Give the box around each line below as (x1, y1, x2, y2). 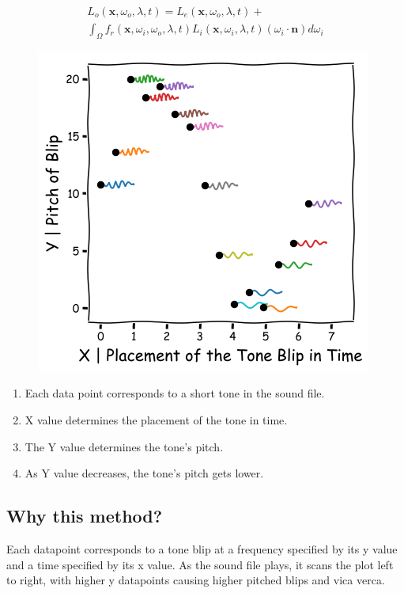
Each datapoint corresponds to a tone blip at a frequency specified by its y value (6, 541, 398, 557)
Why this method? (6, 504, 163, 528)
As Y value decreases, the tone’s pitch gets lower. (25, 465, 264, 481)
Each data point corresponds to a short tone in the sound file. (25, 385, 325, 401)
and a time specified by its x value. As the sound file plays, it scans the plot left (6, 556, 394, 572)
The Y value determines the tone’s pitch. (25, 438, 224, 454)
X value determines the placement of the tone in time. (25, 412, 288, 428)
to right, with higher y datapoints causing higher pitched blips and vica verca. (6, 572, 385, 588)
